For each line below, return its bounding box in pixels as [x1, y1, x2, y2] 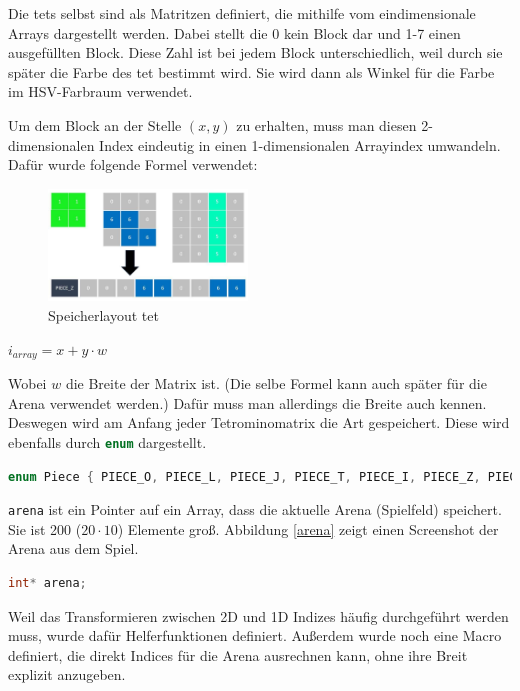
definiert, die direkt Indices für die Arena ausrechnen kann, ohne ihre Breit [8, 644, 468, 665]
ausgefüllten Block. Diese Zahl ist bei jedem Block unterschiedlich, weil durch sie [8, 42, 503, 63]
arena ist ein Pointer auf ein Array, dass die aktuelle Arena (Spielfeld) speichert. [8, 499, 502, 520]
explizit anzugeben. [8, 664, 126, 685]
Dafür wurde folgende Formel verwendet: [8, 154, 258, 175]
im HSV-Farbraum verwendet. [8, 81, 193, 102]
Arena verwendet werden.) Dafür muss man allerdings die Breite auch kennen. [8, 392, 487, 413]
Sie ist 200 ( [8, 518, 82, 539]
